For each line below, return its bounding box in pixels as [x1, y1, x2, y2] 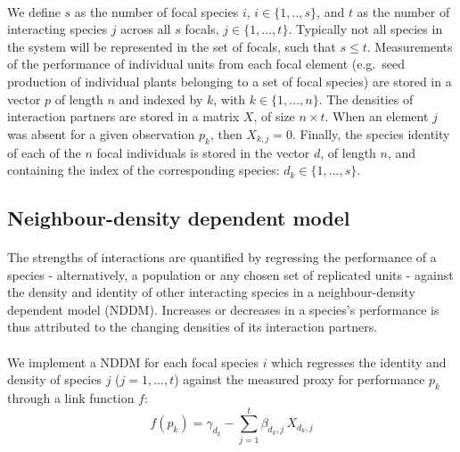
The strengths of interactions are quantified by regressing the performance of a [7, 248, 437, 267]
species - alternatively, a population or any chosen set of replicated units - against [7, 265, 454, 284]
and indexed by [119, 89, 203, 108]
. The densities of [318, 89, 414, 108]
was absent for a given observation [7, 124, 195, 143]
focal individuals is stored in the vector [96, 143, 310, 161]
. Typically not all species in [288, 20, 443, 38]
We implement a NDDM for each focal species [7, 352, 259, 371]
